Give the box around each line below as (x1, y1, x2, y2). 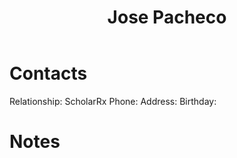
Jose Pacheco (107, 6, 227, 29)
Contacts (9, 62, 88, 85)
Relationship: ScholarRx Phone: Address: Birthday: (9, 95, 217, 107)
